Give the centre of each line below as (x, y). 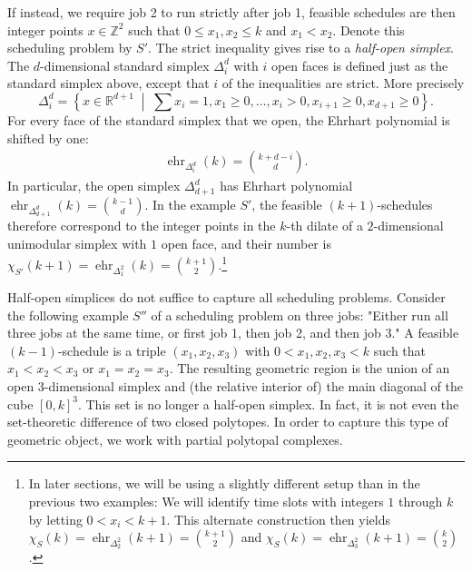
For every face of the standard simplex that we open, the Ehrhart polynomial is (229, 120)
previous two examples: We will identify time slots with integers (206, 501)
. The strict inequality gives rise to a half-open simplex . (301, 48)
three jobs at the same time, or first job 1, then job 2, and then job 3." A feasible (233, 333)
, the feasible (287, 204)
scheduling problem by (70, 48)
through (421, 501)
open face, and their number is (246, 243)
